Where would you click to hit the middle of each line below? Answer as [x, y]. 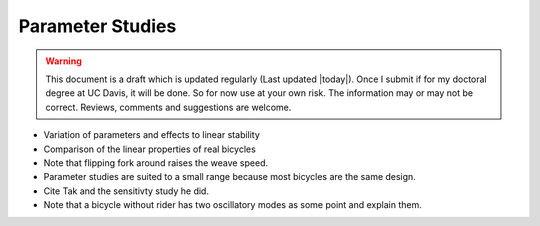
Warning [63, 61]
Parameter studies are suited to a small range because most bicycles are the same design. [230, 177]
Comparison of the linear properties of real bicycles [150, 149]
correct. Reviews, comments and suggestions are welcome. [168, 107]
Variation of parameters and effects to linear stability [151, 135]
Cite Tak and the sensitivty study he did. [126, 191]
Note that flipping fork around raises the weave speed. [156, 162]
